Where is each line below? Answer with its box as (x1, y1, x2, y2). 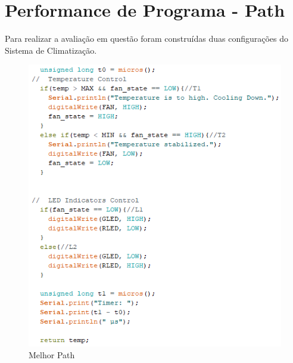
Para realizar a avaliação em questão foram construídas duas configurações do (5, 32, 289, 45)
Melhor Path (29, 348, 75, 361)
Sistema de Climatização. (5, 44, 97, 56)
